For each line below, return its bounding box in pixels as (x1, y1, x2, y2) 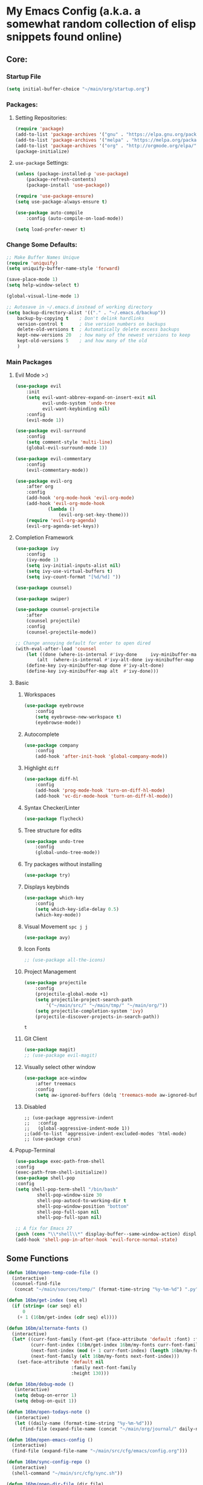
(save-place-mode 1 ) (6, 277, 59, 283)
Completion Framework (14, 534, 74, 541)
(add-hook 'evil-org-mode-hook (26, 501, 105, 507)
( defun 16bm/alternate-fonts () (6, 1325, 88, 1331)
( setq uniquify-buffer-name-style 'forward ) (6, 265, 120, 272)
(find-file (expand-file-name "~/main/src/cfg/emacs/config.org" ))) (11, 1448, 188, 1454)
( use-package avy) (24, 934, 71, 941)
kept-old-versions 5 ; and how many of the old (17, 338, 147, 344)
